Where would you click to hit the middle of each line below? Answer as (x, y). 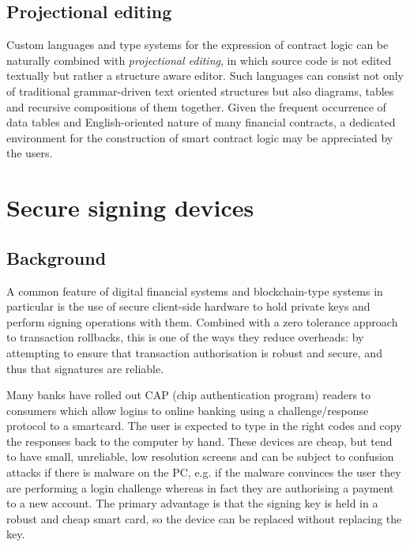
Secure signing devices (130, 207)
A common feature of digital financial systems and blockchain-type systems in (195, 290)
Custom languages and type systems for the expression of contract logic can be (197, 45)
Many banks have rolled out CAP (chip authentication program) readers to (189, 395)
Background (56, 257)
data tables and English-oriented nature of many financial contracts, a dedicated (201, 122)
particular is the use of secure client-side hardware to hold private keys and (188, 306)
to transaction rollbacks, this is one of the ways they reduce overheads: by (185, 337)
